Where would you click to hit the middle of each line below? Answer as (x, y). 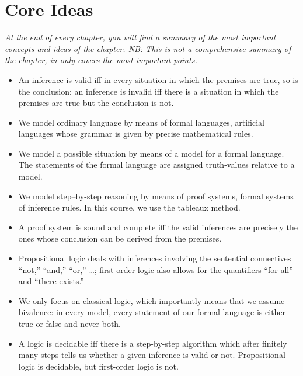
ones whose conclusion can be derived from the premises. (120, 238)
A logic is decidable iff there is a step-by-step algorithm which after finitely (153, 343)
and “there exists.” (51, 281)
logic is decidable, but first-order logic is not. (98, 366)
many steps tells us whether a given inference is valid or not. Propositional (152, 355)
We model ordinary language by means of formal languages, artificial (141, 122)
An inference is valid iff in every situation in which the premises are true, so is (158, 79)
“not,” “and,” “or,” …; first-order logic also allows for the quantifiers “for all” (156, 269)
